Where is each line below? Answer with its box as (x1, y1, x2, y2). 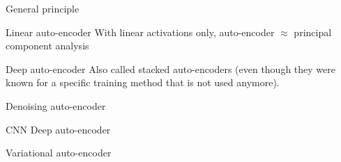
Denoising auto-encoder (6, 98, 106, 113)
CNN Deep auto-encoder (6, 122, 111, 136)
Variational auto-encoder (6, 145, 112, 160)
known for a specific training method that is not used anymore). (6, 75, 280, 90)
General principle (6, 1, 79, 15)
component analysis (6, 38, 89, 53)
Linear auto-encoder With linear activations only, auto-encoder (6, 24, 275, 39)
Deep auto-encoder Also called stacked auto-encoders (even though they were (6, 61, 335, 76)
